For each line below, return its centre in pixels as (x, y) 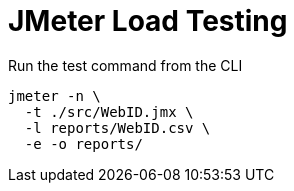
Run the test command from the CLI (125, 65)
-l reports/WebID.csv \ (117, 127)
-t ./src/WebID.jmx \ (109, 111)
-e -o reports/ (83, 143)
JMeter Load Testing (148, 21)
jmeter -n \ (54, 95)
